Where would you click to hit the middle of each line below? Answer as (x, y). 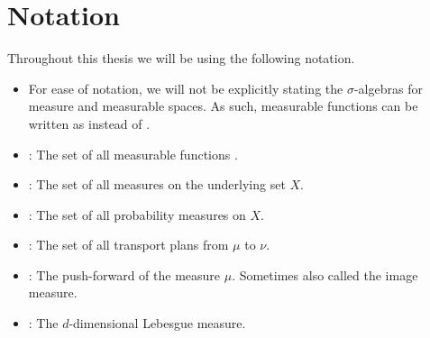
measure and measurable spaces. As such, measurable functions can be (223, 106)
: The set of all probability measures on (137, 214)
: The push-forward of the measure (124, 274)
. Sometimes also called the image (325, 274)
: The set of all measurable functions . (133, 154)
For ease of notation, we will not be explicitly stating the (186, 88)
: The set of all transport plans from (128, 245)
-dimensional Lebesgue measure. (157, 323)
